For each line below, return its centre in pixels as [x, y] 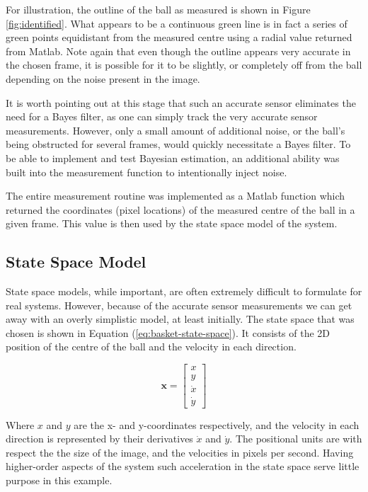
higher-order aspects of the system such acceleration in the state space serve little [183, 466]
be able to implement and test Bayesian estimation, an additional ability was [173, 158]
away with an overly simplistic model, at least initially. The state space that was [180, 319]
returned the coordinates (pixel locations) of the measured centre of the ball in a [180, 209]
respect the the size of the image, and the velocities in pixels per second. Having [180, 452]
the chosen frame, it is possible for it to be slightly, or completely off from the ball [184, 65]
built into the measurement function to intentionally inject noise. [146, 172]
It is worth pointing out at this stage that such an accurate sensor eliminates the [181, 102]
